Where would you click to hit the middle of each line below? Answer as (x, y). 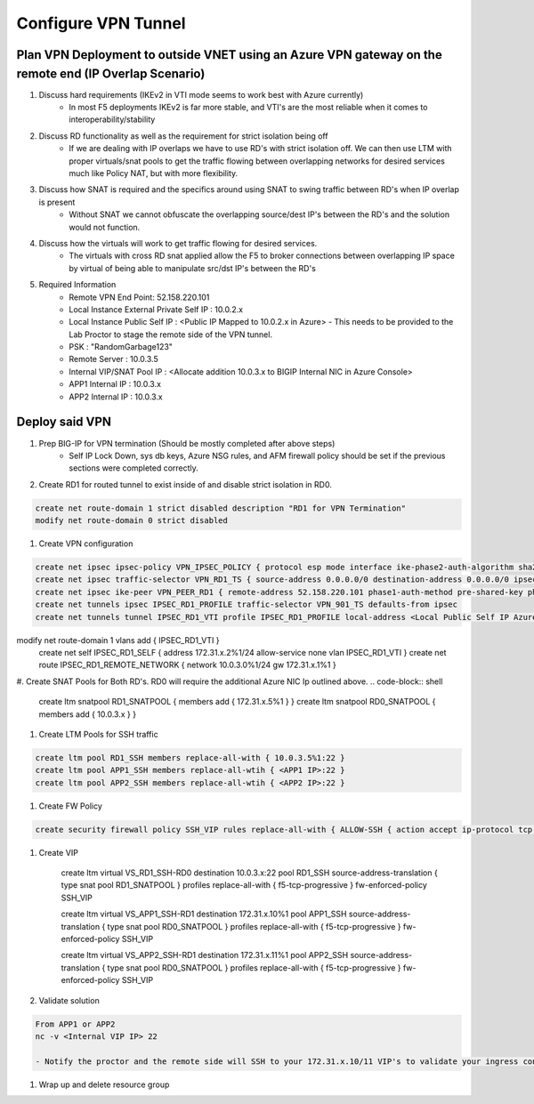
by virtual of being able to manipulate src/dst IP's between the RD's (192, 268)
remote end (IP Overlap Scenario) (111, 73)
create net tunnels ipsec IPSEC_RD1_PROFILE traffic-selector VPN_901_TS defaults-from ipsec (247, 604)
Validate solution (69, 1000)
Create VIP (59, 852)
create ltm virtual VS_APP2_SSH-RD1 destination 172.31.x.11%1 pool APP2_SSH (205, 955)
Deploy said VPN (64, 422)
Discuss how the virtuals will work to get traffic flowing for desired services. (178, 243)
